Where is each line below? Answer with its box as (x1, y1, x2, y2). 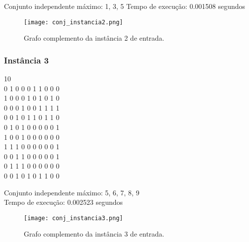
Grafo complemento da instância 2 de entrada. (24, 33, 164, 43)
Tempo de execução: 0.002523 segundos (4, 197, 123, 207)
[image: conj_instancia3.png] (24, 214, 123, 222)
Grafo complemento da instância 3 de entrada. (24, 229, 164, 239)
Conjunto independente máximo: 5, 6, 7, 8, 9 (4, 187, 140, 197)
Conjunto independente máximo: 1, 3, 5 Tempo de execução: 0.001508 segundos (4, 1, 246, 11)
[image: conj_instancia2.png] (24, 18, 123, 26)
